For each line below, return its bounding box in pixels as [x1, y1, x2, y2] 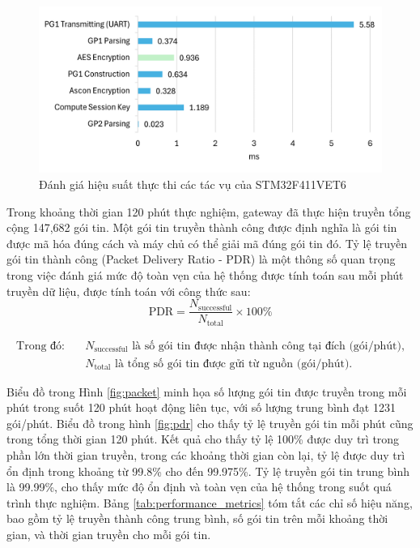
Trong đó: [16, 340, 66, 352]
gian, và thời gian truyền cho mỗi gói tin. [6, 526, 211, 543]
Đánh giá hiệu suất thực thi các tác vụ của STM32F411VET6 [39, 175, 346, 192]
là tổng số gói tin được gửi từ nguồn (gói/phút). [115, 357, 353, 370]
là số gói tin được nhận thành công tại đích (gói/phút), [132, 340, 405, 352]
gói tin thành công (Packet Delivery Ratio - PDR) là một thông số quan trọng [6, 250, 396, 268]
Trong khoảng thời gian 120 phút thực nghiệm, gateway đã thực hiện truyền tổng [6, 203, 411, 220]
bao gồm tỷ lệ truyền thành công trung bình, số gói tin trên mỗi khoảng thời [6, 510, 388, 527]
